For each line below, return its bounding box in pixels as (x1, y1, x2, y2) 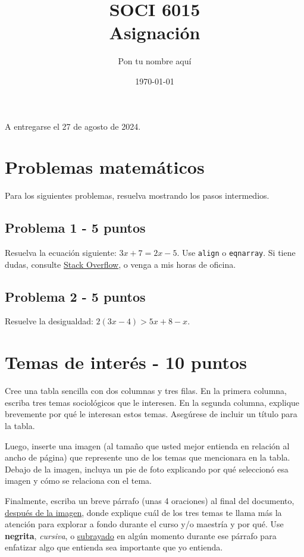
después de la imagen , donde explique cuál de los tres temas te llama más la (5, 506, 282, 518)
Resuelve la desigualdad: (5, 315, 93, 327)
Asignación (109, 20, 200, 45)
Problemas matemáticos (5, 155, 205, 179)
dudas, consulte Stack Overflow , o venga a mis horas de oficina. (5, 258, 236, 270)
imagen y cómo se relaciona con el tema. (5, 474, 152, 487)
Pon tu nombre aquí (118, 55, 192, 67)
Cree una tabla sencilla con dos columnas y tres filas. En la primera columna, (5, 384, 287, 397)
